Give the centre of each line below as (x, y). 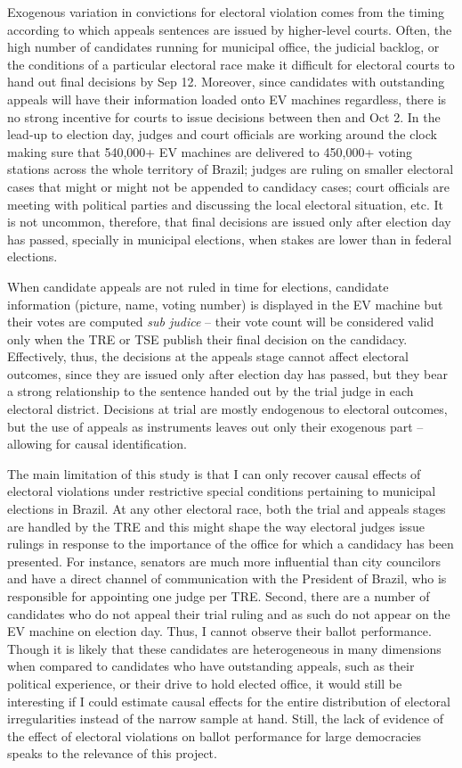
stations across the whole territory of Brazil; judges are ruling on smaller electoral (231, 169)
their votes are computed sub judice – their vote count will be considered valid (221, 322)
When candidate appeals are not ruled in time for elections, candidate (198, 286)
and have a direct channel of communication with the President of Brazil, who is (227, 578)
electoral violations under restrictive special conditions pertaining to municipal (222, 491)
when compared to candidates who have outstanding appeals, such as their (211, 666)
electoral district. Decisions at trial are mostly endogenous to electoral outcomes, (227, 409)
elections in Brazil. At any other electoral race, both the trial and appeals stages (227, 509)
